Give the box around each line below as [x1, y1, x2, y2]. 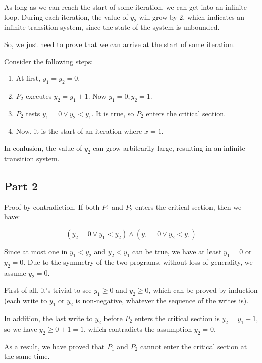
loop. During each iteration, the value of [4, 11, 128, 22]
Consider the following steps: [4, 56, 93, 66]
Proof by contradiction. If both [4, 201, 100, 212]
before [103, 312, 123, 323]
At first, [16, 73, 41, 83]
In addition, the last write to [4, 312, 93, 323]
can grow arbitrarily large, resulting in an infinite [93, 143, 245, 153]
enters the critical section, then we [135, 201, 242, 212]
